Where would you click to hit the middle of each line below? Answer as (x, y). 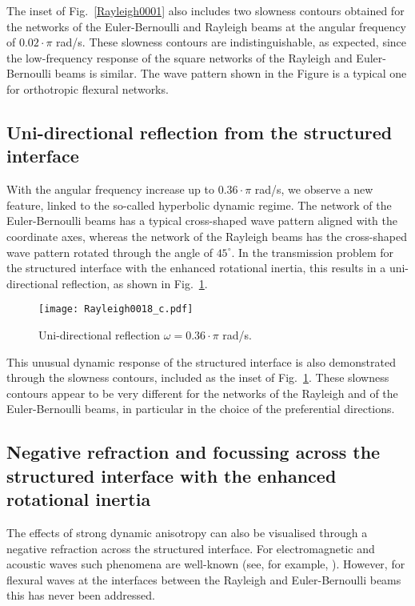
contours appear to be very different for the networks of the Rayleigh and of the (202, 393)
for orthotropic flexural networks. (88, 88)
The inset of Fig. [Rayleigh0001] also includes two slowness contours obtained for (206, 10)
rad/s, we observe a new (314, 189)
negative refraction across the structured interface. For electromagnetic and (191, 548)
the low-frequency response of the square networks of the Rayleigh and (180, 57)
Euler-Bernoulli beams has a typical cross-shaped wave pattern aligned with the (202, 221)
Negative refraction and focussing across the (194, 452)
